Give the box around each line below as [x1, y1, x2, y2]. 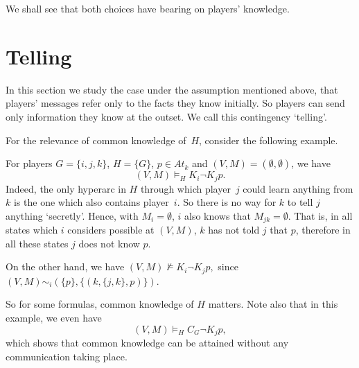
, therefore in [295, 222, 351, 237]
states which [6, 222, 58, 237]
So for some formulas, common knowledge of [6, 297, 194, 311]
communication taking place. [6, 349, 128, 363]
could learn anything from [243, 181, 353, 195]
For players [6, 156, 53, 170]
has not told [208, 222, 260, 237]
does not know [78, 236, 140, 250]
